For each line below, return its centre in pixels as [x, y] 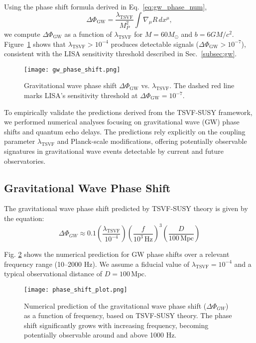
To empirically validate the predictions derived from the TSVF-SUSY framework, [128, 112]
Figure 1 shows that [35, 44]
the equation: [24, 218]
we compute [22, 34]
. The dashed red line [202, 85]
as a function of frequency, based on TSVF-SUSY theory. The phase [128, 315]
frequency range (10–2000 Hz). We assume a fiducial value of [97, 264]
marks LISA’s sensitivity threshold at [81, 95]
